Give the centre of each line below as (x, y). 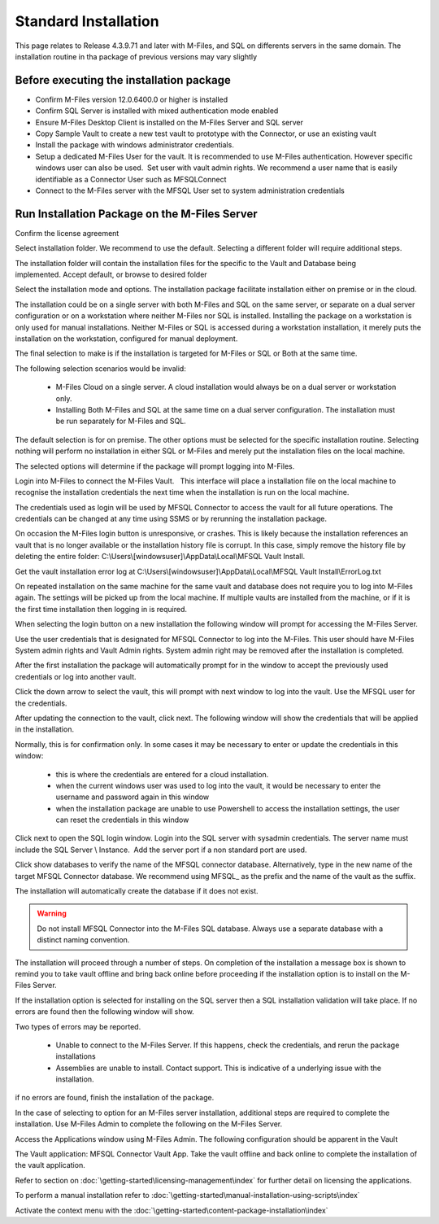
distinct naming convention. (83, 940)
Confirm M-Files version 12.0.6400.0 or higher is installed (132, 99)
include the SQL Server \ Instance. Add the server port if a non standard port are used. (161, 850)
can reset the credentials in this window (122, 820)
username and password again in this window (133, 797)
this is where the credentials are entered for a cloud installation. (162, 774)
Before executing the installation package (123, 80)
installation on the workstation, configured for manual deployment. (126, 339)
